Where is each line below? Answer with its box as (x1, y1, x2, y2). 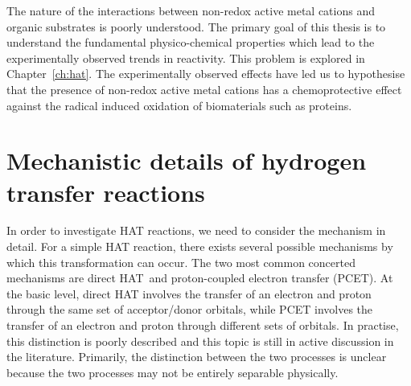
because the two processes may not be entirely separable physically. (6, 363, 339, 380)
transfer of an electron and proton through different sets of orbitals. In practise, (6, 317, 399, 334)
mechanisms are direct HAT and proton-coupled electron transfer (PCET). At (6, 269, 393, 286)
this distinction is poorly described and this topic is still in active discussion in (6, 332, 394, 349)
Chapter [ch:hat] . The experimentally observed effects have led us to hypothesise (6, 65, 405, 82)
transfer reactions (6, 175, 205, 208)
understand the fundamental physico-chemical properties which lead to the (6, 34, 375, 51)
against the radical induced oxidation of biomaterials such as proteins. (6, 96, 352, 113)
